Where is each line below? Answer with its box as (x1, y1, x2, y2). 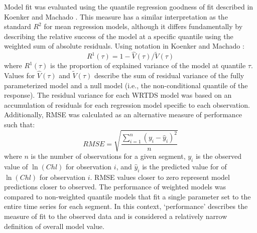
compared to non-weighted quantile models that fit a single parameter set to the (4, 191, 251, 201)
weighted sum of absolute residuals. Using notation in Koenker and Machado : (4, 41, 244, 51)
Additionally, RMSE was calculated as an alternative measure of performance (4, 109, 242, 120)
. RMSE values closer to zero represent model (90, 171, 230, 182)
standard (4, 21, 31, 32)
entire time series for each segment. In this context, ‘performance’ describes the (4, 201, 248, 211)
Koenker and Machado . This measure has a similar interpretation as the (4, 11, 228, 22)
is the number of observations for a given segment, (31, 151, 186, 161)
